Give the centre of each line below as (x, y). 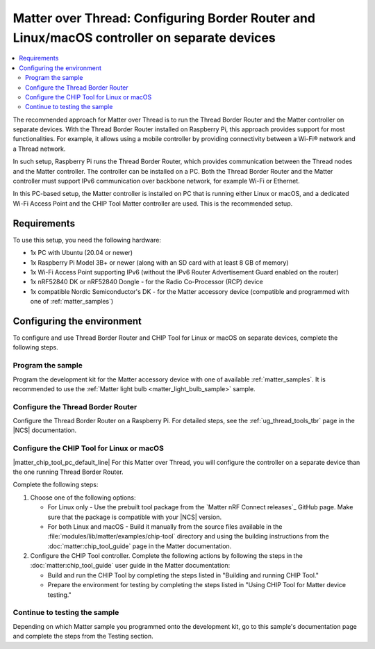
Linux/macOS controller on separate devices (144, 38)
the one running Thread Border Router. (68, 472)
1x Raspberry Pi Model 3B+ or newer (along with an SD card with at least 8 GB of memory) (159, 262)
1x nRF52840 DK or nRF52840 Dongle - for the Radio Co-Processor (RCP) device (147, 282)
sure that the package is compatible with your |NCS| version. (135, 517)
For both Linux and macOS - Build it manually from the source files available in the (165, 526)
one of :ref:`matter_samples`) (72, 302)
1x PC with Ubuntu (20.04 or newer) (82, 253)
